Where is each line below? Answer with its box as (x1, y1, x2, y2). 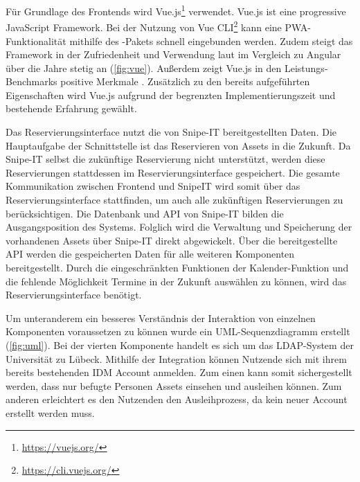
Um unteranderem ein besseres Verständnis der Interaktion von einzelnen (6, 310, 316, 325)
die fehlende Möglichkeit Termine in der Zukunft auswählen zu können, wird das (6, 274, 347, 288)
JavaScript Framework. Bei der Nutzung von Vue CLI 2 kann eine (6, 18, 282, 34)
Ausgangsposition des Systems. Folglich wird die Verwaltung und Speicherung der (6, 220, 352, 234)
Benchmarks (6, 74, 57, 89)
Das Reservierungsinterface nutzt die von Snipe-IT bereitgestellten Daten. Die (6, 125, 337, 139)
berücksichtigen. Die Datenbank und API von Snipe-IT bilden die (6, 206, 284, 220)
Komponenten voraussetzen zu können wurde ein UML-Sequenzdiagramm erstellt (6, 324, 350, 339)
